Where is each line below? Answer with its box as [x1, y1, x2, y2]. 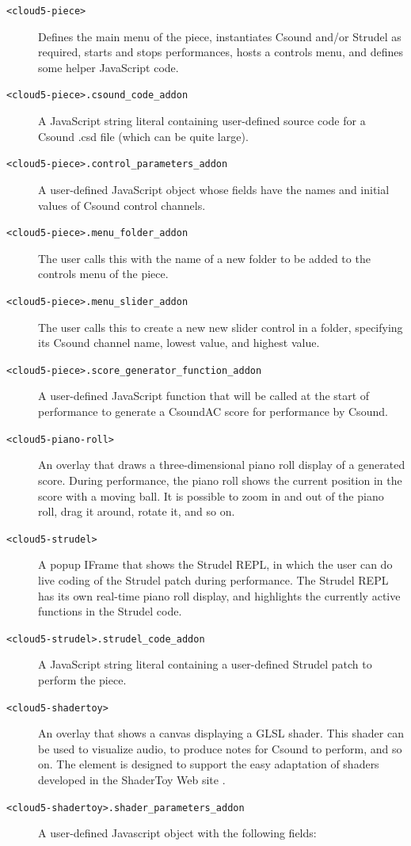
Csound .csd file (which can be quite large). [38, 128, 249, 144]
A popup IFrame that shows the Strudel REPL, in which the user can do [38, 556, 393, 573]
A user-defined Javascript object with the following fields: [38, 825, 317, 841]
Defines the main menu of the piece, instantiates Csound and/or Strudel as [38, 28, 401, 44]
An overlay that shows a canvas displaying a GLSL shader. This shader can [38, 725, 404, 741]
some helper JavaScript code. [38, 59, 179, 75]
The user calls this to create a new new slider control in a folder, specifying [38, 318, 403, 335]
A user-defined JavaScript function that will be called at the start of [38, 387, 370, 404]
